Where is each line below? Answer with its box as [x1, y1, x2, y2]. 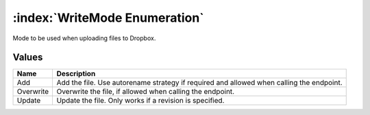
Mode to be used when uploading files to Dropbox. [12, 34, 156, 42]
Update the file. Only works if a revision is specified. [56, 96, 225, 105]
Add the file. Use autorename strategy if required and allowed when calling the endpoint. [56, 78, 343, 88]
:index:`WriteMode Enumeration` [12, 10, 205, 25]
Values [12, 52, 43, 63]
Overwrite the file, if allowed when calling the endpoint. [56, 87, 235, 97]
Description [56, 69, 96, 78]
